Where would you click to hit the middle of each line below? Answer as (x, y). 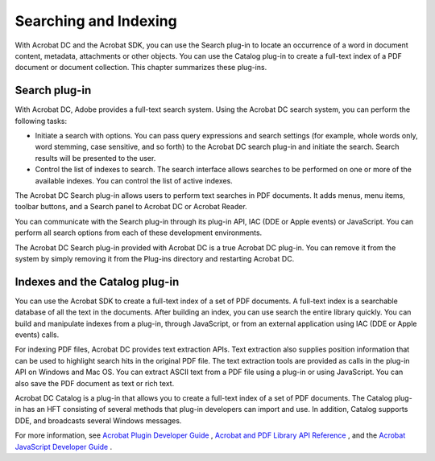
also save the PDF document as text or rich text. (95, 383)
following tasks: (41, 121)
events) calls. (37, 335)
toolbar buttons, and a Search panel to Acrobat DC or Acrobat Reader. (131, 207)
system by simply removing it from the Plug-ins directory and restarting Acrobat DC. (155, 258)
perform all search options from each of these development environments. (139, 233)
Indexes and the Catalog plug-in (97, 282)
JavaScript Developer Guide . (64, 447)
